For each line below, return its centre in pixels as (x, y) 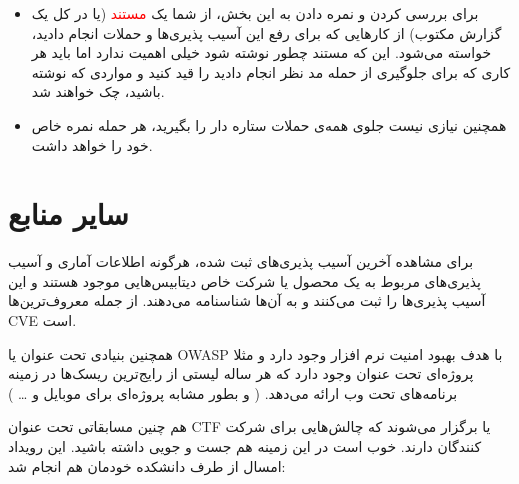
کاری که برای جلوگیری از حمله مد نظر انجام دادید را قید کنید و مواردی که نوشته (271, 71)
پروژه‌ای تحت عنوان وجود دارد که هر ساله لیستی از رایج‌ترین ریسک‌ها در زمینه (241, 373)
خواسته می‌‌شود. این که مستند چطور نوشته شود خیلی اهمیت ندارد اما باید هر (261, 52)
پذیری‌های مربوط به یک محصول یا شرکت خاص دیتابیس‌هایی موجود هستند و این (244, 280)
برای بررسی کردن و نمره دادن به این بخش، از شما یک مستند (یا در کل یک (255, 13)
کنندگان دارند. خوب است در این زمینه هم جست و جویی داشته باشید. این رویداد (245, 446)
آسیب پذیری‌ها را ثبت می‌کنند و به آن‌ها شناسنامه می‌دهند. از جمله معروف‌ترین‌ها (247, 300)
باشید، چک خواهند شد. (98, 91)
